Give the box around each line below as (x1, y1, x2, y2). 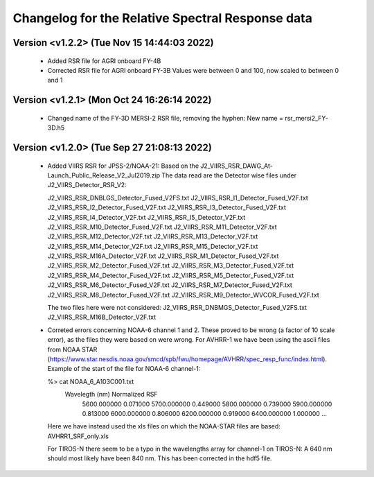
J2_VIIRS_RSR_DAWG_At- (199, 162, 273, 170)
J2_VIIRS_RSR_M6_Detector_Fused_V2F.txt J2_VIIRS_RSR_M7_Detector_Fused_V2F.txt (47, 281, 292, 289)
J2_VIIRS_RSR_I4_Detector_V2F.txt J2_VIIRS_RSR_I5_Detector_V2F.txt (47, 213, 246, 221)
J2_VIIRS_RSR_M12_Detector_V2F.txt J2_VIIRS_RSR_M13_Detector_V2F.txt (47, 232, 258, 241)
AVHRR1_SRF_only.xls (47, 432, 109, 440)
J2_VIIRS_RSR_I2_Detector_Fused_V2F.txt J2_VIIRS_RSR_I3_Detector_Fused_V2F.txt (47, 203, 287, 211)
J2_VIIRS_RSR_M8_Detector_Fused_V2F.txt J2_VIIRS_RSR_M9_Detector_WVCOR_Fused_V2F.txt (47, 290, 320, 299)
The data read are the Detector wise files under (161, 171, 297, 180)
